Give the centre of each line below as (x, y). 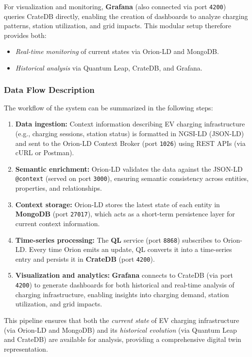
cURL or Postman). (45, 152)
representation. (26, 348)
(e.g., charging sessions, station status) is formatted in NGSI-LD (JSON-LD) (130, 134)
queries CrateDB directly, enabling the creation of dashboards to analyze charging (126, 16)
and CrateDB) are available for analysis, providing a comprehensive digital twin (123, 339)
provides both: (25, 35)
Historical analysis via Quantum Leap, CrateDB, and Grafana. (109, 68)
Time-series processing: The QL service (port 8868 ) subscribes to (118, 240)
